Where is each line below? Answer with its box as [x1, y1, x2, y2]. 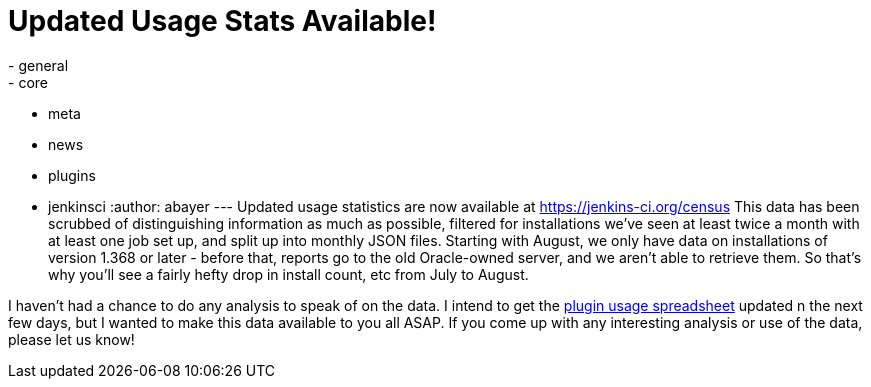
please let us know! [8, 330, 135, 348]
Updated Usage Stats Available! [8, 4, 437, 38]
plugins [48, 166, 96, 184]
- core [8, 73, 48, 91]
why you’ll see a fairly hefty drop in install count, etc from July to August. [48, 265, 529, 283]
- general [8, 56, 69, 74]
